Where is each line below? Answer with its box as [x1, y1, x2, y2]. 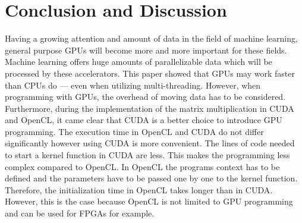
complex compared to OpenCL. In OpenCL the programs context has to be [5, 160, 280, 172]
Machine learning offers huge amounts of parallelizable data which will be [5, 55, 272, 68]
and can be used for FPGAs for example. [5, 207, 155, 219]
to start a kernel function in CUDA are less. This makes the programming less [5, 149, 290, 161]
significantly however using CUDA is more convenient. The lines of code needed [5, 137, 295, 149]
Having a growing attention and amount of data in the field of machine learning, [5, 32, 298, 45]
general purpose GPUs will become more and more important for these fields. [5, 43, 287, 56]
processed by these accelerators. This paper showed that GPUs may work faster [5, 67, 295, 79]
